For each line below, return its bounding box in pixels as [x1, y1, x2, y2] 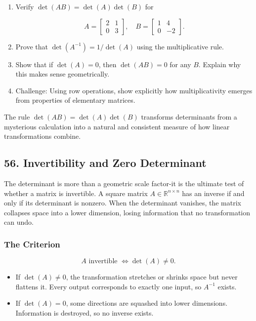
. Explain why [198, 59, 241, 69]
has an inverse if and [182, 188, 245, 198]
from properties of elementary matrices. [15, 95, 135, 105]
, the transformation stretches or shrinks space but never [66, 272, 238, 282]
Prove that [15, 41, 48, 51]
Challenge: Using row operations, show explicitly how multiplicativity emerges [15, 85, 253, 95]
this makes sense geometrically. [15, 69, 110, 79]
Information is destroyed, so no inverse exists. [15, 307, 154, 318]
